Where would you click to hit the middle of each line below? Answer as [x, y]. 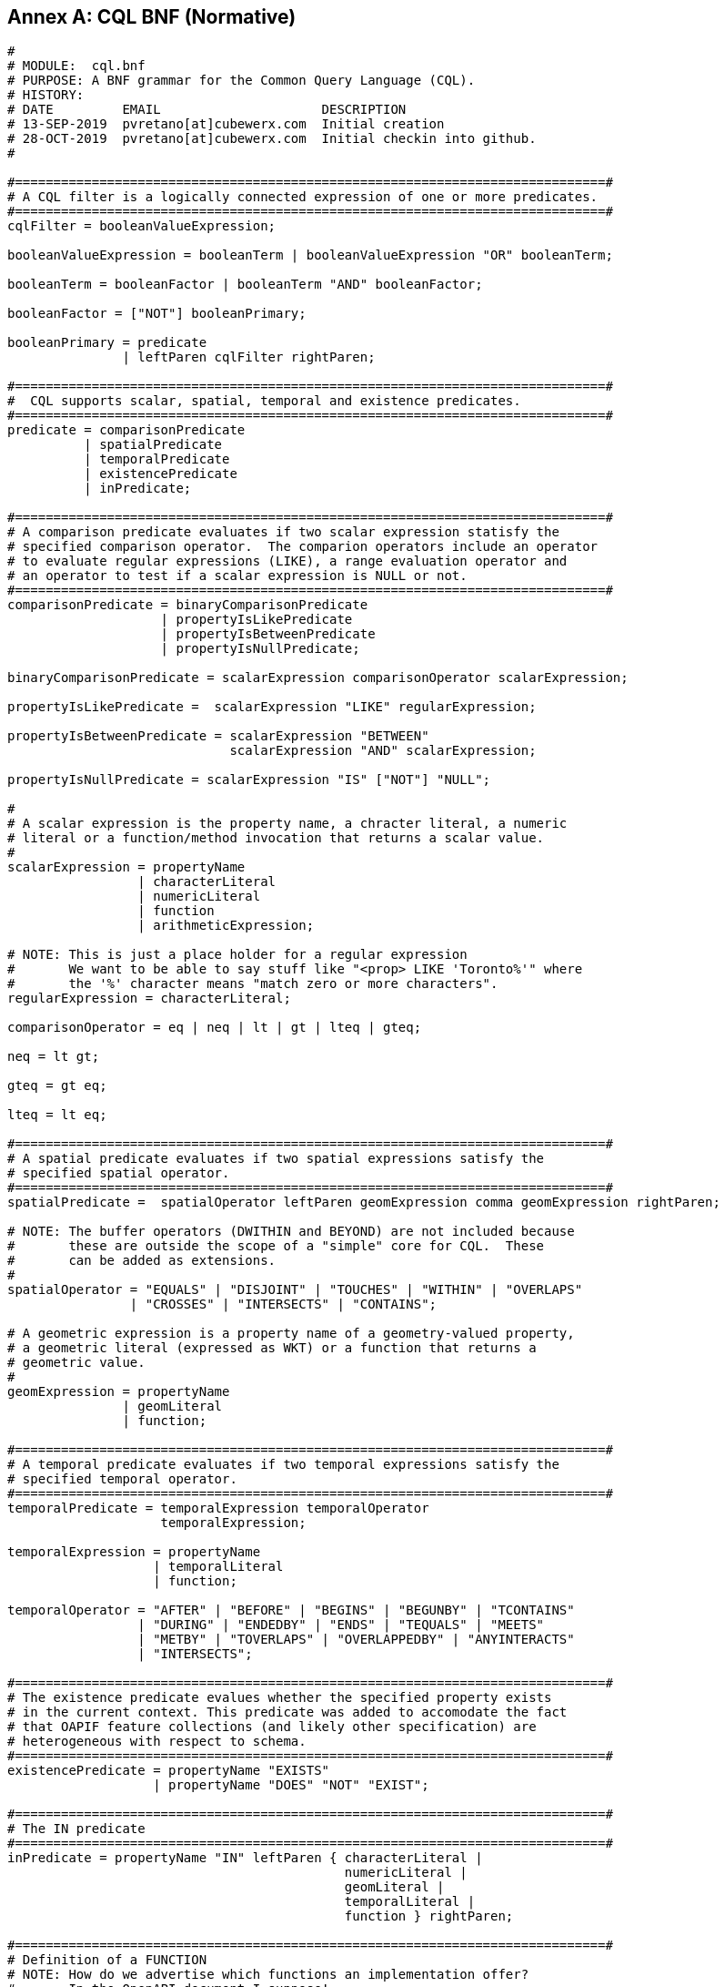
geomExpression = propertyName [119, 1392]
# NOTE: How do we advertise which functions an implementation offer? [268, 1975]
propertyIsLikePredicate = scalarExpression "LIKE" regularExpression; [272, 707]
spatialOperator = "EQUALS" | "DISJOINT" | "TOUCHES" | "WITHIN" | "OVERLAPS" [295, 1290]
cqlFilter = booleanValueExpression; [142, 226]
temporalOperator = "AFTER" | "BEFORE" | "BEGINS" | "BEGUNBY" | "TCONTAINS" [291, 1610]
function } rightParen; [429, 1916]
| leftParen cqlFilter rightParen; [249, 357]
